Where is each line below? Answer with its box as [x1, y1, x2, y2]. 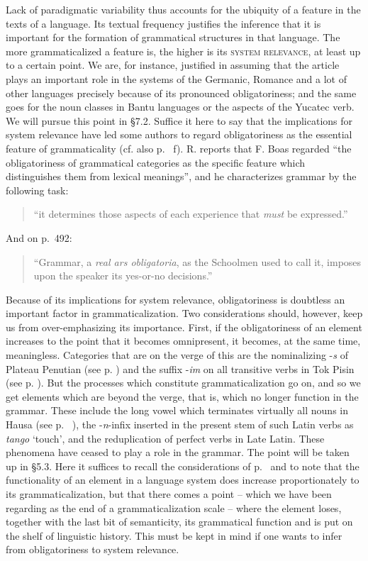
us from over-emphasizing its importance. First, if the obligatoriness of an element [6, 319, 362, 334]
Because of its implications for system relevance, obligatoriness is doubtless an [6, 291, 345, 306]
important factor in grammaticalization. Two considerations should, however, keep [6, 306, 363, 321]
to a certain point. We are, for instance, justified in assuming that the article [6, 57, 340, 72]
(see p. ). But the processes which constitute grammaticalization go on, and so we [6, 375, 361, 390]
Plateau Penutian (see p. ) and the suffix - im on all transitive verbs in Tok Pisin [6, 361, 355, 376]
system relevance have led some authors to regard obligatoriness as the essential [6, 127, 352, 142]
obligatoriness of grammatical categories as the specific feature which [6, 155, 306, 170]
